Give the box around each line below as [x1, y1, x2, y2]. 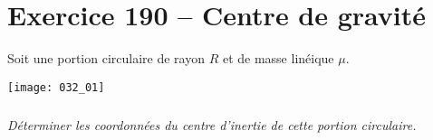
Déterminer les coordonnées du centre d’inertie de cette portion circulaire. [7, 115, 417, 134]
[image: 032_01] [7, 80, 105, 94]
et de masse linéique [222, 49, 334, 68]
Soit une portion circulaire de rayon [7, 49, 205, 68]
